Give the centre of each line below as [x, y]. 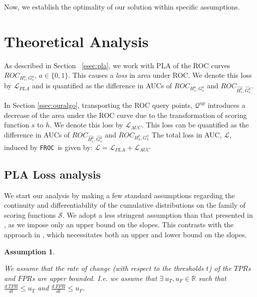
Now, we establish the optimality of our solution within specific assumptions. [122, 7]
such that [212, 278]
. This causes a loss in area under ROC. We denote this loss [160, 75]
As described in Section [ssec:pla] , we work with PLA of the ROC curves [117, 65]
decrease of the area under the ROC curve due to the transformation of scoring [125, 115]
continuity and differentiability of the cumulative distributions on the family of [125, 205]
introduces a [226, 105]
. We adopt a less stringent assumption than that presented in [158, 214]
